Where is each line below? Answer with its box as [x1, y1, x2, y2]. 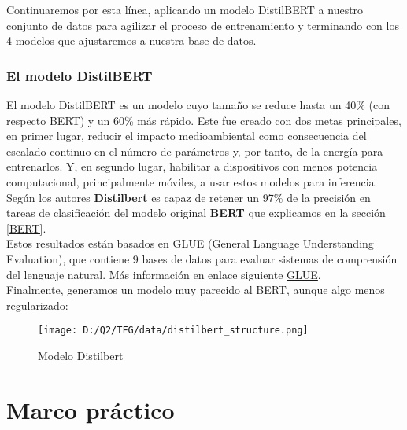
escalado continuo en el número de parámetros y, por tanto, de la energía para [6, 142, 383, 159]
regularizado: [6, 296, 68, 313]
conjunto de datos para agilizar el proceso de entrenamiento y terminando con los [6, 17, 399, 33]
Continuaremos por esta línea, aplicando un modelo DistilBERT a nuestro [6, 2, 364, 17]
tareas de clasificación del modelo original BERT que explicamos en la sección [6, 204, 386, 221]
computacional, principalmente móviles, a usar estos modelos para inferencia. [6, 173, 378, 189]
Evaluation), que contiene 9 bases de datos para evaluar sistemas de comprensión [6, 250, 398, 266]
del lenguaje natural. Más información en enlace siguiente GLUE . [6, 266, 321, 282]
